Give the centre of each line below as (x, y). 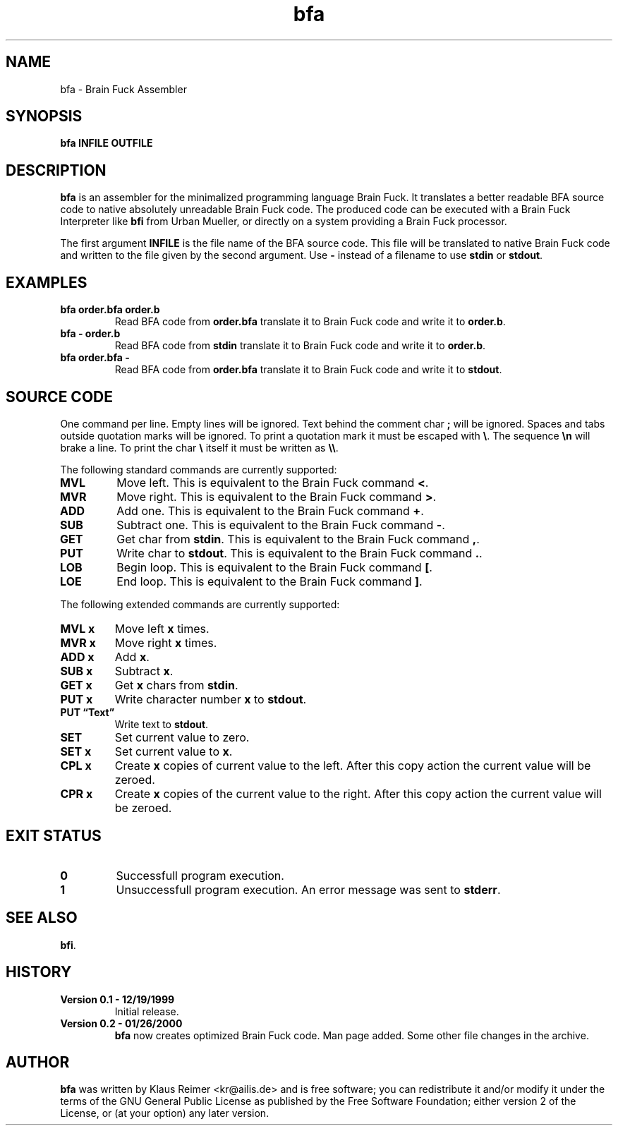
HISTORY (39, 972)
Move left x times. (162, 628)
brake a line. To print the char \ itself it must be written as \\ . (199, 447)
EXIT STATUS (54, 836)
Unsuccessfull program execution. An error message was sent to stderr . (308, 889)
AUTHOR (38, 1062)
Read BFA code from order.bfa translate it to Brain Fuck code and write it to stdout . (308, 370)
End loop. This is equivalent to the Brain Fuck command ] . (269, 581)
